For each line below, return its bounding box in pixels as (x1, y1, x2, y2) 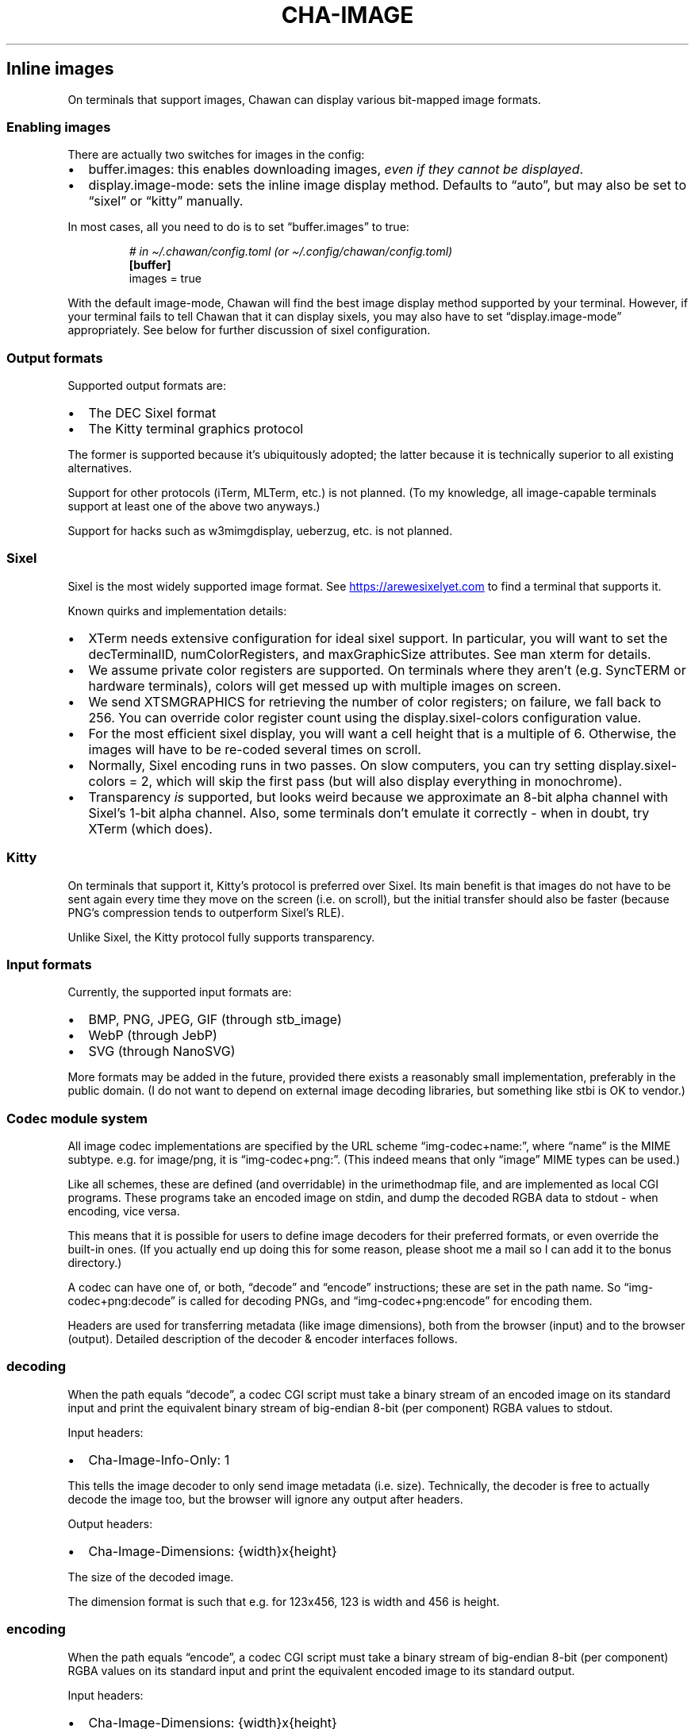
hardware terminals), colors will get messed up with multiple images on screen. (88, 677, 562, 694)
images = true (129, 271, 202, 286)
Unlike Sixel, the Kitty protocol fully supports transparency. (67, 930, 375, 944)
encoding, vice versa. (67, 1204, 180, 1219)
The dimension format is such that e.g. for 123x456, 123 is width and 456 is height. (67, 1594, 500, 1608)
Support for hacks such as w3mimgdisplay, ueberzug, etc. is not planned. (67, 524, 453, 538)
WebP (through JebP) (88, 1027, 217, 1044)
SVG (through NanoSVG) (88, 1043, 236, 1060)
